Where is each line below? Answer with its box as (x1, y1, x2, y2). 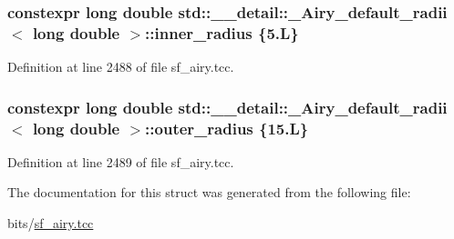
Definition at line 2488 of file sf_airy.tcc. (7, 57, 234, 76)
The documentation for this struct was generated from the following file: (7, 183, 411, 202)
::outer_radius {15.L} (145, 116, 309, 139)
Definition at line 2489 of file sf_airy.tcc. (7, 152, 234, 171)
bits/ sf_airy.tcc (7, 214, 94, 233)
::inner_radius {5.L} (145, 21, 299, 44)
